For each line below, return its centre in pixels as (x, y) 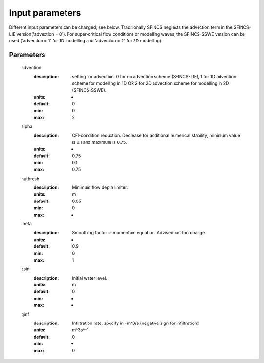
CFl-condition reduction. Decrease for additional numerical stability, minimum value (156, 135)
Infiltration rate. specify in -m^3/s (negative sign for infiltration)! (136, 323)
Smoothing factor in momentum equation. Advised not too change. (139, 233)
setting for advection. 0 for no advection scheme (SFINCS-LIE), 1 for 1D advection (154, 77)
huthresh (30, 179)
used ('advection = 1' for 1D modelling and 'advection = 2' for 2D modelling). (86, 41)
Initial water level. (90, 278)
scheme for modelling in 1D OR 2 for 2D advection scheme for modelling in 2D (151, 83)
